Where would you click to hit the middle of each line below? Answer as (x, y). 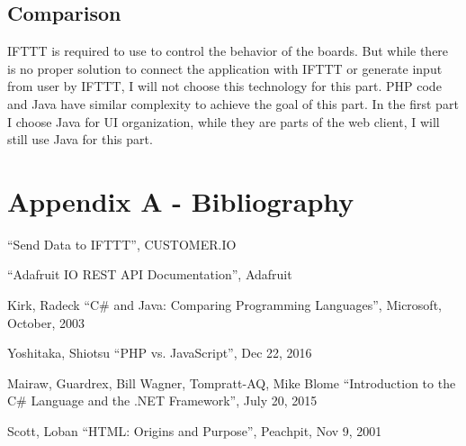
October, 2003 (46, 322)
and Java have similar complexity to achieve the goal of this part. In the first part (233, 103)
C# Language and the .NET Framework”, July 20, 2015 (162, 400)
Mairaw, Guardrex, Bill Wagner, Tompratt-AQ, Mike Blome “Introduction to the (232, 382)
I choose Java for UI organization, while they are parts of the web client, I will (224, 121)
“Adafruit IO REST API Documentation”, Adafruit (150, 274)
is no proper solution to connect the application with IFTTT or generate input (225, 68)
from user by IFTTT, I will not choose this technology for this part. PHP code (224, 86)
